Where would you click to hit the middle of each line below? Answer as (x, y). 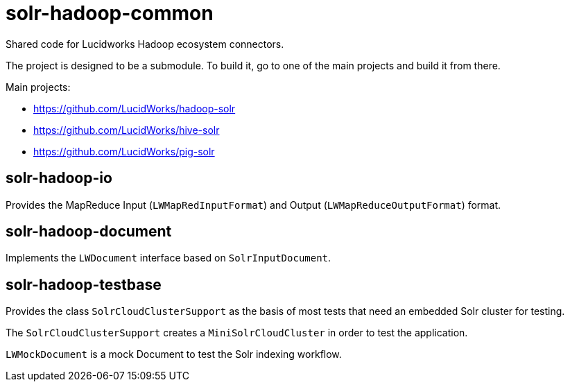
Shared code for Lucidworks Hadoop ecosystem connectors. (145, 44)
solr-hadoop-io (59, 178)
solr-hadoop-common (110, 13)
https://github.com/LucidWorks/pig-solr (124, 151)
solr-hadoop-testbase (84, 284)
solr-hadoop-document (89, 232)
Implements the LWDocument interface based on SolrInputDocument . (169, 258)
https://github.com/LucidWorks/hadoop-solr (135, 108)
